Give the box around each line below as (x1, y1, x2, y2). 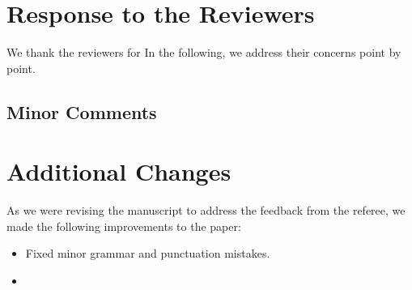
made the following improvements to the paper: (6, 217, 241, 234)
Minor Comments (6, 99, 157, 124)
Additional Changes (6, 155, 231, 188)
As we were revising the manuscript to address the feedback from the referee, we (6, 202, 406, 219)
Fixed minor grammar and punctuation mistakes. (25, 245, 270, 262)
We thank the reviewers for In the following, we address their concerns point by (6, 44, 401, 61)
